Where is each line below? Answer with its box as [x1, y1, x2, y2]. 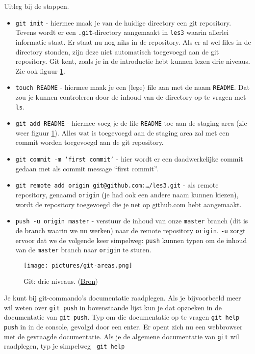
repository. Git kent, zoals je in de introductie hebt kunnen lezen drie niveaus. [15, 56, 250, 66]
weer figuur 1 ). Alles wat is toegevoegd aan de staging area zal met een [15, 127, 229, 137]
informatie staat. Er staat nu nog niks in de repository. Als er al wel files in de [15, 36, 251, 47]
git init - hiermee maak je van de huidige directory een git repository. [15, 17, 231, 27]
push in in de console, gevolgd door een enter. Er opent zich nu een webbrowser [4, 321, 243, 331]
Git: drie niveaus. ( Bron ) [24, 276, 98, 286]
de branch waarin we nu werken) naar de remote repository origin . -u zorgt [15, 225, 246, 235]
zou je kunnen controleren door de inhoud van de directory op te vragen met [15, 91, 246, 102]
